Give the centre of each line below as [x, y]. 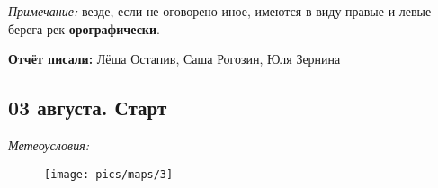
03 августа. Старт [88, 107]
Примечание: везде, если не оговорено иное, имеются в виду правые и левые [220, 11]
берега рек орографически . [84, 28]
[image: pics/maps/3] [109, 174]
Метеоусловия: [49, 144]
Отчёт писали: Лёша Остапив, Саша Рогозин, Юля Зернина [174, 59]
